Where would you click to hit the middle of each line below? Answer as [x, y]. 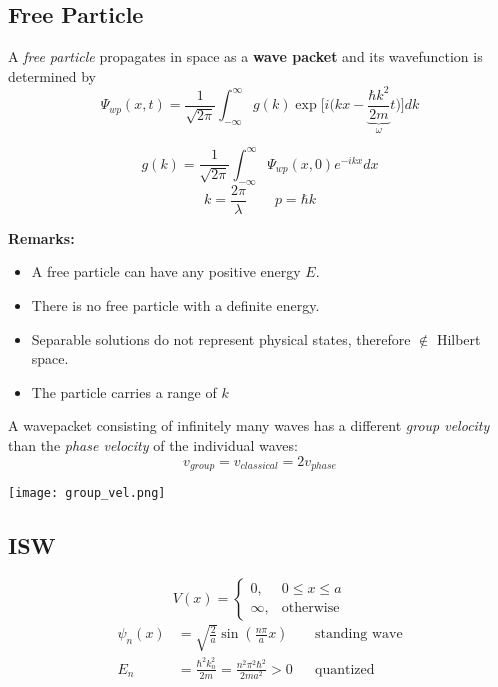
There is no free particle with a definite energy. [175, 304]
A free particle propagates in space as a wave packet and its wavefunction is [245, 56]
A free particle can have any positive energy [166, 271]
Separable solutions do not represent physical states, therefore [221, 338]
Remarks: [41, 237]
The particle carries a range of [124, 391]
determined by [52, 75]
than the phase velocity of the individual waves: [153, 444]
